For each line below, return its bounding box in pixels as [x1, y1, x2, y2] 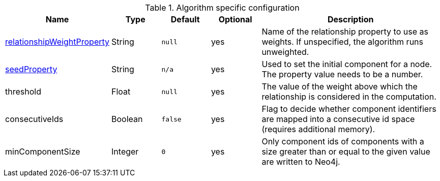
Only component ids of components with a [261, 136, 424, 146]
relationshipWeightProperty [5, 37, 110, 47]
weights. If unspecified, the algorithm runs [261, 37, 423, 47]
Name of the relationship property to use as [261, 26, 428, 37]
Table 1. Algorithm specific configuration [145, 3, 300, 13]
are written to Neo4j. [261, 157, 340, 167]
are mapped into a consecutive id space [261, 114, 415, 124]
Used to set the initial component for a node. [261, 59, 432, 69]
